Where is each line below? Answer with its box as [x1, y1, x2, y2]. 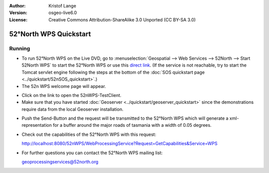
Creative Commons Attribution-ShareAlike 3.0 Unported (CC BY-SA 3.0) [48, 16, 196, 22]
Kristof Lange [48, 3, 77, 8]
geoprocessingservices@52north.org [21, 159, 99, 165]
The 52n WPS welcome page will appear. [21, 83, 107, 89]
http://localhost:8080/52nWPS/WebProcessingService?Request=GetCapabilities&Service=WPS [21, 141, 218, 147]
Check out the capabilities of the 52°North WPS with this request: [21, 131, 156, 137]
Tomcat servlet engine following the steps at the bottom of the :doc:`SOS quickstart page [21, 69, 205, 75]
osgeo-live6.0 [48, 10, 77, 16]
